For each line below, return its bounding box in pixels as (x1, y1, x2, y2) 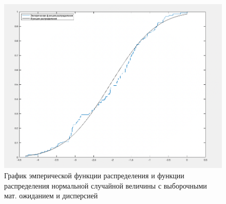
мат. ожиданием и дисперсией (4, 190, 98, 201)
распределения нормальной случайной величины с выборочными (4, 180, 207, 191)
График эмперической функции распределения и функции (4, 170, 184, 180)
